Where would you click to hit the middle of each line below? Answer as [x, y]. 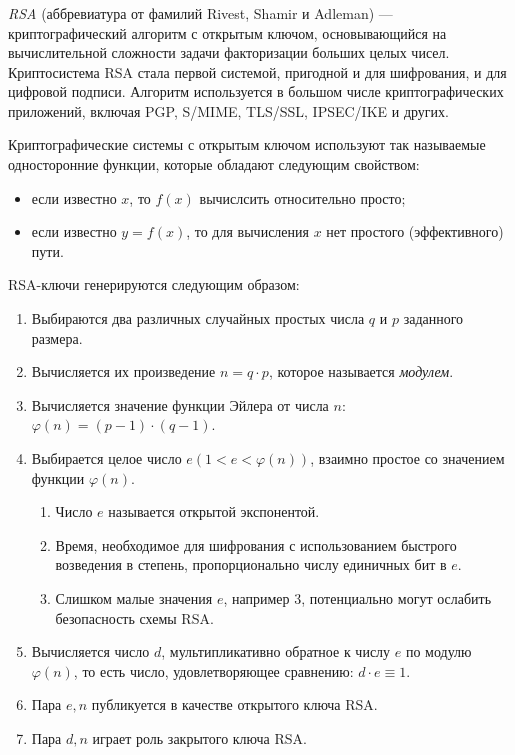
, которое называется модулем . [361, 371]
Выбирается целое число [106, 458]
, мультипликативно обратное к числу [276, 651]
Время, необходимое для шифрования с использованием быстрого [256, 544]
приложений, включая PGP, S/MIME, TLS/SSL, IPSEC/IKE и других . [228, 110]
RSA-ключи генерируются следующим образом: [154, 284]
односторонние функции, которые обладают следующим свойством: [214, 164]
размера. [57, 337]
